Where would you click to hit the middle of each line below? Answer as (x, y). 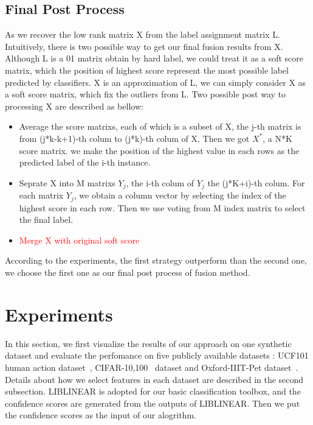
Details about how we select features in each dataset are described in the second (154, 379)
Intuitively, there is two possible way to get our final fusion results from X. (144, 46)
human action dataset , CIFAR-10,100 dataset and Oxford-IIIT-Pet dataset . (152, 367)
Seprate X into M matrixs (67, 182)
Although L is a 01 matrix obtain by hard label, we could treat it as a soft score (154, 58)
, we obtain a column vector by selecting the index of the (180, 195)
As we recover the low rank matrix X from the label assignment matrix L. (143, 34)
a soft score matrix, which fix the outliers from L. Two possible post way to (145, 94)
